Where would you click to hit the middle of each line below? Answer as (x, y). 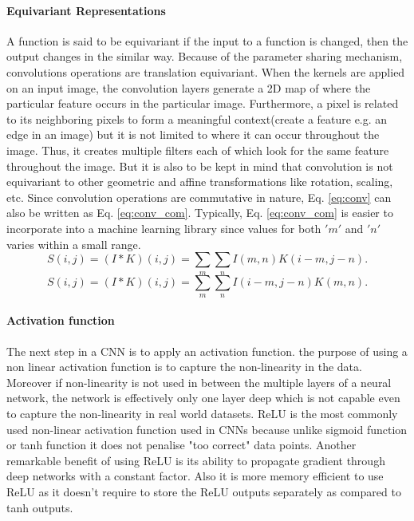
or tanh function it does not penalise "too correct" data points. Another (181, 445)
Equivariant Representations (86, 10)
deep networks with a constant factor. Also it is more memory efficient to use (195, 476)
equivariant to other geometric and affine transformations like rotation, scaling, (200, 182)
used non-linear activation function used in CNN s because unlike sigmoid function (207, 429)
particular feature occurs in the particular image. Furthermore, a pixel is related (203, 103)
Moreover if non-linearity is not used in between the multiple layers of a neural (199, 382)
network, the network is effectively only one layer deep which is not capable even (203, 398)
